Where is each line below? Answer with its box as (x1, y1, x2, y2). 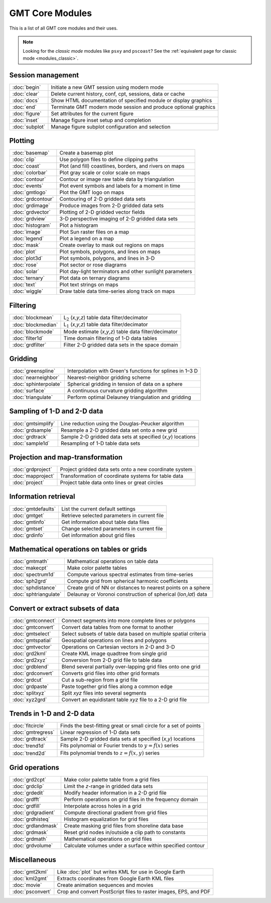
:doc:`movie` (12, 881, 42, 888)
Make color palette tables (67, 565, 127, 572)
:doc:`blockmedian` (12, 321, 58, 328)
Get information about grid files (61, 532, 135, 539)
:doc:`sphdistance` (12, 584, 57, 591)
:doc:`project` (12, 479, 45, 486)
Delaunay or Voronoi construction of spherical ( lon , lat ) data (67, 591, 208, 598)
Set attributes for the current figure (51, 110, 134, 117)
